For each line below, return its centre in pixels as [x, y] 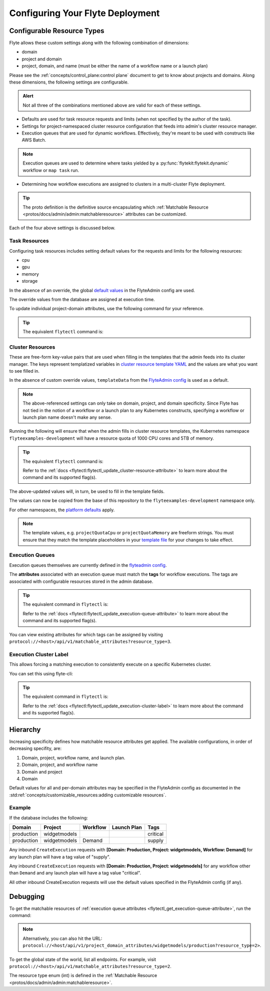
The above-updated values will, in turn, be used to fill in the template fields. [87, 491]
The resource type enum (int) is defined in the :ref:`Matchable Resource [83, 975]
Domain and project [42, 772]
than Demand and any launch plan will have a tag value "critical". [75, 873]
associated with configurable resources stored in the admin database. [81, 581]
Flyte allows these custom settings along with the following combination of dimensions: [99, 43]
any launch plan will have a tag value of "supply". [60, 857]
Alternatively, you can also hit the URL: [62, 938]
